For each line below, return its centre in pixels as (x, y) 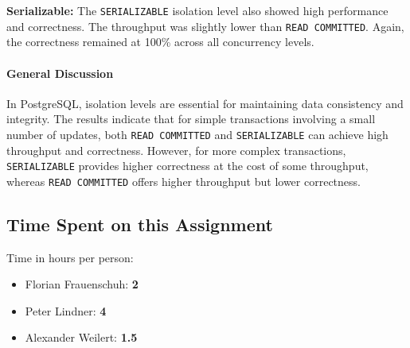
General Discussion (60, 73)
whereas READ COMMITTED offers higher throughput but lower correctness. (184, 181)
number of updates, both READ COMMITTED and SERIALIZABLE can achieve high (197, 134)
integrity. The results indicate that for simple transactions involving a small (191, 119)
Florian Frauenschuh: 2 (82, 284)
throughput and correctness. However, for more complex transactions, (176, 150)
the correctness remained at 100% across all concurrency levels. (160, 42)
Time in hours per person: (70, 257)
